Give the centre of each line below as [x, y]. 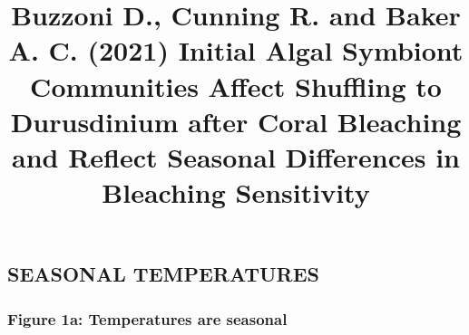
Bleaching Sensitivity [236, 192]
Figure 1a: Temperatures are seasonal [147, 318]
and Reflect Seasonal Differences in [235, 156]
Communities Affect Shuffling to [236, 86]
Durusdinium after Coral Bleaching [236, 121]
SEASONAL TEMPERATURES [163, 274]
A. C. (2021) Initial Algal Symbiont [236, 50]
